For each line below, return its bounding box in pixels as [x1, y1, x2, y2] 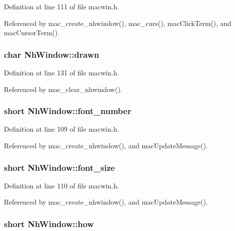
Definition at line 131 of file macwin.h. [4, 68, 119, 77]
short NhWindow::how [4, 217, 94, 230]
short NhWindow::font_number [4, 105, 132, 117]
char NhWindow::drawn [4, 48, 99, 60]
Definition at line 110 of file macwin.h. [4, 180, 119, 190]
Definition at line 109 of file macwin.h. [4, 124, 119, 134]
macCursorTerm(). [4, 27, 60, 38]
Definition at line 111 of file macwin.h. [4, 1, 119, 11]
